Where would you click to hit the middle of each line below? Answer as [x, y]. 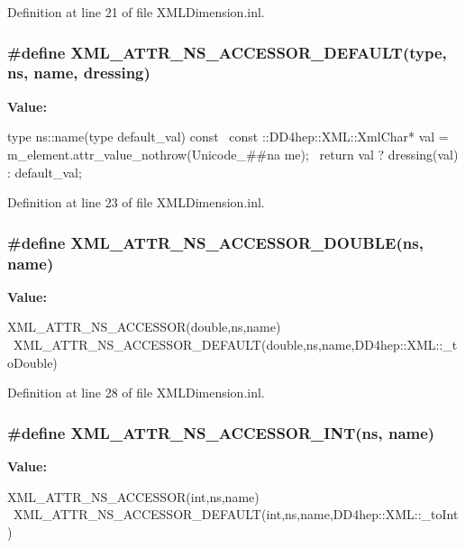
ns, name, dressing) [79, 73]
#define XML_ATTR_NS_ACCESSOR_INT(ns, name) [221, 432]
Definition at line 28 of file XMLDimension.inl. [136, 393]
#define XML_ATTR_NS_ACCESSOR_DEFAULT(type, [227, 52]
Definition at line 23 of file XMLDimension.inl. [136, 202]
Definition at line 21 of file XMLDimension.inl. [136, 12]
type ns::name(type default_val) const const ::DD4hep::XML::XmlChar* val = [228, 137]
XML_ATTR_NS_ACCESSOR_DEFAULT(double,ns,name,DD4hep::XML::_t [235, 345]
